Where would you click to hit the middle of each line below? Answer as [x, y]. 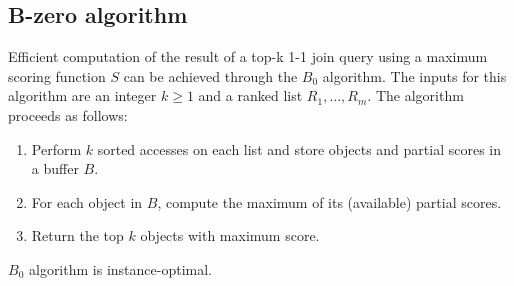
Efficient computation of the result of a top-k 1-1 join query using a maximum [248, 56]
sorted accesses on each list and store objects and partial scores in [299, 148]
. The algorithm [415, 95]
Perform [56, 148]
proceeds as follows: [68, 114]
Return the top [77, 235]
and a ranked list [250, 95]
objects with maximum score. [230, 235]
